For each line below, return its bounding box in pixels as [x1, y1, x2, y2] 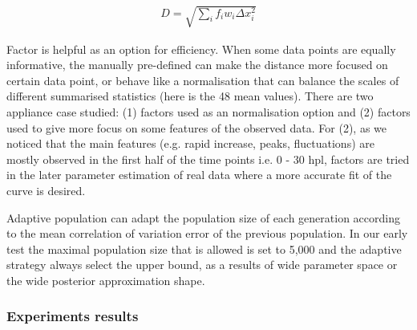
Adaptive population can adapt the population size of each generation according [6, 209, 400, 226]
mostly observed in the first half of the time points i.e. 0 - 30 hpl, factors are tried [6, 150, 410, 167]
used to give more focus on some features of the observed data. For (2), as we [6, 119, 387, 136]
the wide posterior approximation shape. [6, 271, 205, 288]
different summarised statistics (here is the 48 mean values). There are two [6, 88, 374, 104]
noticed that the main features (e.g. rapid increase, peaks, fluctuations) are [6, 135, 374, 152]
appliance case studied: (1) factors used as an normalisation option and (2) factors [6, 103, 411, 120]
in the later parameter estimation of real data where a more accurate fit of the [6, 166, 392, 183]
